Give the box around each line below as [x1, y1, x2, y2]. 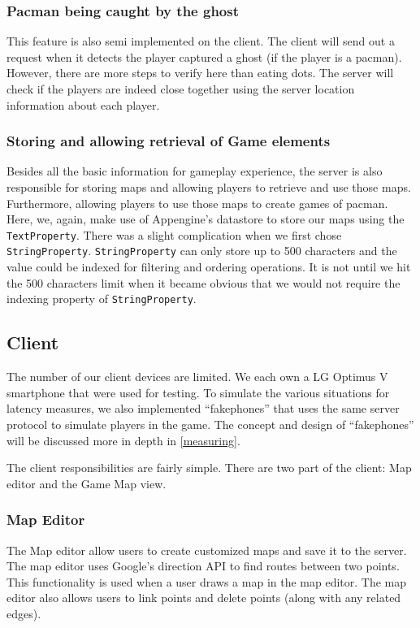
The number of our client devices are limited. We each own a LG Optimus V [6, 368, 388, 385]
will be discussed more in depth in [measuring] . [6, 431, 240, 448]
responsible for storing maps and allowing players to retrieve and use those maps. [6, 179, 411, 195]
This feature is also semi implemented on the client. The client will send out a [6, 32, 395, 50]
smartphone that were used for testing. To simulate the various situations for [6, 383, 390, 401]
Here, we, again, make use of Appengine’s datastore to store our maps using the [6, 210, 405, 227]
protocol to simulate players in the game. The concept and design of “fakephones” [6, 415, 414, 432]
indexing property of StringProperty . [6, 290, 197, 307]
